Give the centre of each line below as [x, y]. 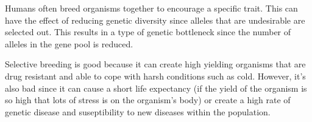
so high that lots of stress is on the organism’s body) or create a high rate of [148, 100]
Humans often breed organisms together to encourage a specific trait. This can [151, 8]
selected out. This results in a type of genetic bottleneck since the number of [148, 32]
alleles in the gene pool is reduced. [69, 43]
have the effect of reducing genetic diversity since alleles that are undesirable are [155, 20]
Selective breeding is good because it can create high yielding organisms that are [155, 64]
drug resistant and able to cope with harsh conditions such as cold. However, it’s [155, 76]
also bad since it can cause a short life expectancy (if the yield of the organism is [156, 88]
